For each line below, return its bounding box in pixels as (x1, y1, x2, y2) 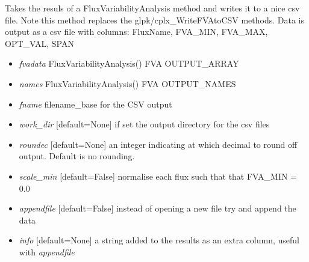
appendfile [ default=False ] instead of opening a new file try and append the (19, 202, 296, 215)
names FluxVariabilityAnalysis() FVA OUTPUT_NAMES (19, 77, 236, 90)
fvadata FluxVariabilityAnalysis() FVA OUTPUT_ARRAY (19, 57, 239, 70)
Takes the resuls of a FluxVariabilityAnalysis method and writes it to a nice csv (5, 2, 300, 14)
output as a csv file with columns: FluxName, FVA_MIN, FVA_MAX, (5, 25, 268, 38)
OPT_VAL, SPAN (5, 37, 74, 49)
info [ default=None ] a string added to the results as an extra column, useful (19, 234, 299, 246)
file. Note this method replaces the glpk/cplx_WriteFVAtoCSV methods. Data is (5, 13, 304, 26)
